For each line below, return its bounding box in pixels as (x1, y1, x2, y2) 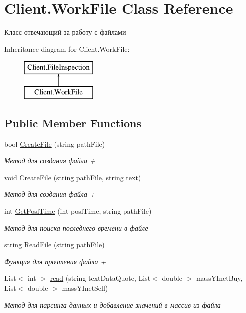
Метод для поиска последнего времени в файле (4, 222, 148, 233)
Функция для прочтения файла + (4, 256, 106, 266)
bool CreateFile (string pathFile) (4, 138, 105, 149)
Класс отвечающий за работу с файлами (4, 27, 126, 37)
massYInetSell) (62, 283, 108, 293)
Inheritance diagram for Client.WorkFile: (4, 43, 130, 54)
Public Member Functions (4, 115, 141, 130)
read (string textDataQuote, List (50, 273, 151, 283)
